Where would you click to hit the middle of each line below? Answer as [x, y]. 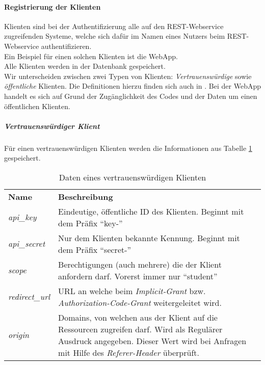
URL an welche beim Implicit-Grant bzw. [132, 291]
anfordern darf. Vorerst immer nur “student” [138, 276]
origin [19, 335]
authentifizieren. [66, 46]
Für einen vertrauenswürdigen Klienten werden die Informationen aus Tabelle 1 [128, 148]
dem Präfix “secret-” [95, 249]
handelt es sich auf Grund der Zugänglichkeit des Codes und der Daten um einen [131, 96]
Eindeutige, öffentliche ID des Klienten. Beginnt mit [151, 211]
